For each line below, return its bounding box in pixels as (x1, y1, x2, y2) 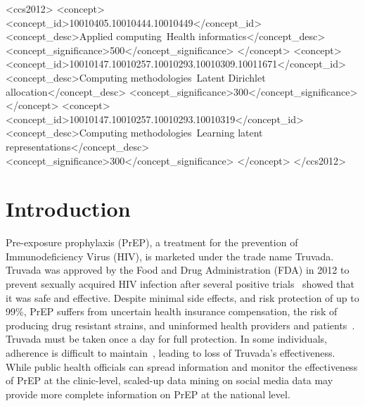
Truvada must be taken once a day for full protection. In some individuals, (6, 331, 327, 346)
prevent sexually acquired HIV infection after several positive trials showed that (6, 277, 355, 291)
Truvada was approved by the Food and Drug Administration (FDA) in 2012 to (6, 262, 350, 277)
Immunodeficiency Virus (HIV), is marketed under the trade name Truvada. (6, 248, 334, 263)
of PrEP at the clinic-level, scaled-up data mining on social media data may (6, 373, 333, 388)
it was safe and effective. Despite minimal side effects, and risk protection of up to (6, 290, 359, 305)
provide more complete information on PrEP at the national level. (6, 386, 290, 401)
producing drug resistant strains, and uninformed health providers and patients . (6, 317, 355, 332)
